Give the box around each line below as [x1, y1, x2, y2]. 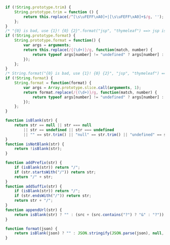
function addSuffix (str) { [5, 183, 62, 189]
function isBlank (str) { [5, 118, 58, 123]
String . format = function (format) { [14, 80, 92, 85]
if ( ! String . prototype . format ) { [5, 33, 76, 38]
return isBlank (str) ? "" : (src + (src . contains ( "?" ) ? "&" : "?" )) [14, 212, 164, 217]
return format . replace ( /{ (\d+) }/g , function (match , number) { [23, 89, 157, 95]
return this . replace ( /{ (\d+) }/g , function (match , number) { [23, 47, 153, 52]
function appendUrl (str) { [5, 207, 62, 212]
